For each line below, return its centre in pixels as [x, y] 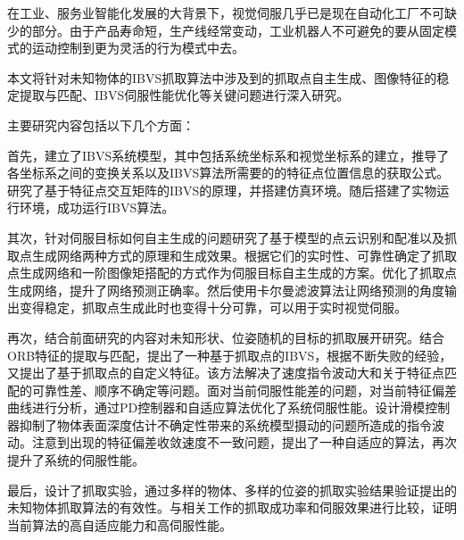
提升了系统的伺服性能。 [76, 460]
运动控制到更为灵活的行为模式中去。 [138, 48]
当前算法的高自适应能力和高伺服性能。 [120, 524]
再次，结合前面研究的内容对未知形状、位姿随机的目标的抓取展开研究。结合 [226, 337]
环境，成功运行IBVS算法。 [97, 208]
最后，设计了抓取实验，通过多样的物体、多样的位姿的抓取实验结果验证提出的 [232, 490]
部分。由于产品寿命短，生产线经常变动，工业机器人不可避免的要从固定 [238, 30]
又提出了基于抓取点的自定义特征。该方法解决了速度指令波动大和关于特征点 [226, 373]
